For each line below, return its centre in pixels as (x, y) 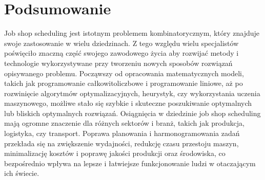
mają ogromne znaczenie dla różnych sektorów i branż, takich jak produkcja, (124, 123)
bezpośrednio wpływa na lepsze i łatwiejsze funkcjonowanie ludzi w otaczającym (130, 163)
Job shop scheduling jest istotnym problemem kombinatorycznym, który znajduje (132, 33)
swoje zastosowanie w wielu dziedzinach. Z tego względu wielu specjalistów (121, 43)
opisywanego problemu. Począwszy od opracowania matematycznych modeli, (124, 73)
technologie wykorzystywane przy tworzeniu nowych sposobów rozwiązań (118, 63)
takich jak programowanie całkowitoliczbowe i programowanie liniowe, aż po (124, 83)
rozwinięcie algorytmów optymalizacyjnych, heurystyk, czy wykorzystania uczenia (132, 93)
